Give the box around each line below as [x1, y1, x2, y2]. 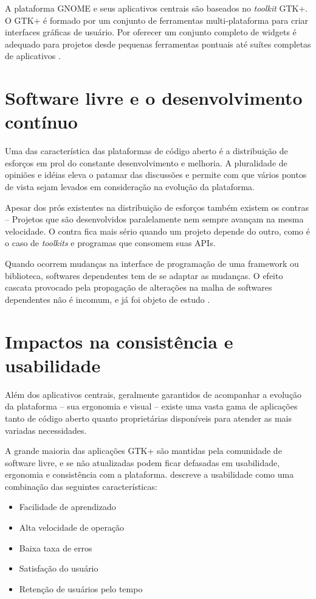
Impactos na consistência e [5, 328, 233, 353]
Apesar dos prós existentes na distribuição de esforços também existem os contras [5, 200, 309, 213]
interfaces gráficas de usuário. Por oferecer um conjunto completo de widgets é [5, 26, 297, 38]
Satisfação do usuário [19, 562, 98, 575]
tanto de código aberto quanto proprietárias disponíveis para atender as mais [5, 411, 292, 424]
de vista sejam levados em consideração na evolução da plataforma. [5, 180, 255, 193]
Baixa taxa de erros [19, 541, 92, 554]
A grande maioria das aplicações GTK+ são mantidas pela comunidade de [5, 444, 282, 457]
